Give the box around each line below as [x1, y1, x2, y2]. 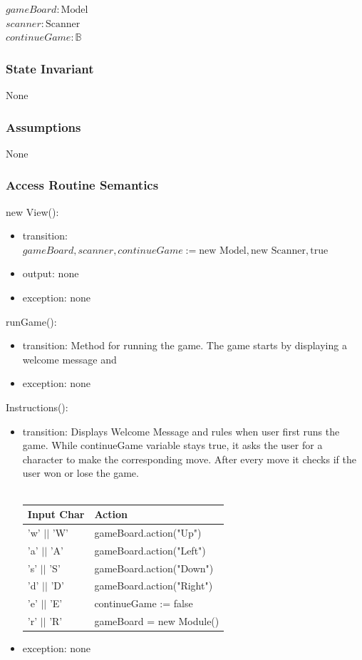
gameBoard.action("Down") [94, 560, 214, 575]
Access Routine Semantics [6, 176, 159, 194]
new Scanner [251, 245, 306, 256]
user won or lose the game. [22, 465, 139, 480]
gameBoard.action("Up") [94, 525, 202, 540]
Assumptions [6, 118, 81, 135]
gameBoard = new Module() [94, 614, 219, 629]
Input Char [27, 507, 85, 522]
